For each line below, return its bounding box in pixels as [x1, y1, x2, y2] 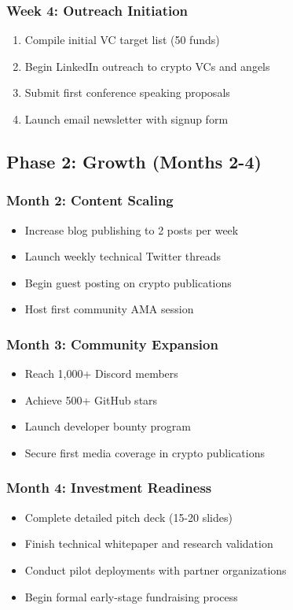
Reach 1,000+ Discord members [24, 365, 178, 382]
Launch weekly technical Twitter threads [24, 248, 222, 264]
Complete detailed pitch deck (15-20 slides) [24, 508, 233, 525]
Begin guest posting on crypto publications [24, 274, 232, 290]
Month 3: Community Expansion [6, 334, 218, 353]
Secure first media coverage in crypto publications [24, 444, 265, 460]
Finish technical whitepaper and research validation [24, 535, 273, 552]
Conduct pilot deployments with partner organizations [24, 561, 287, 578]
